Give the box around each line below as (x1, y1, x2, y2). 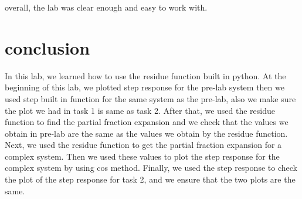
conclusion (5, 35, 90, 59)
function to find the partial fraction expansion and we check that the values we (5, 116, 289, 128)
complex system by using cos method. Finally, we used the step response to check (5, 161, 297, 174)
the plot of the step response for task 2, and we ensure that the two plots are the (5, 173, 296, 185)
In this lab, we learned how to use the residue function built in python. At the (5, 69, 286, 82)
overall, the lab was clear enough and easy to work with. (5, 1, 208, 13)
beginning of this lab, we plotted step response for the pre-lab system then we (5, 81, 284, 93)
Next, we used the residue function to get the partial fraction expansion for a (5, 139, 282, 151)
